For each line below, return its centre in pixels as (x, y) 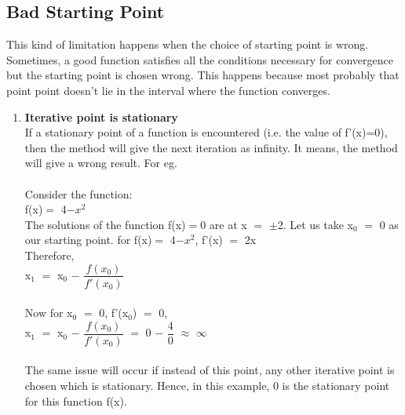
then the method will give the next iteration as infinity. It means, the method (211, 147)
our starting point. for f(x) (88, 240)
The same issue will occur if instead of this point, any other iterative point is (210, 370)
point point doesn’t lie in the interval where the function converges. (168, 90)
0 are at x (224, 224)
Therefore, (49, 255)
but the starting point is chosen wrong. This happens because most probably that (203, 75)
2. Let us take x (315, 224)
